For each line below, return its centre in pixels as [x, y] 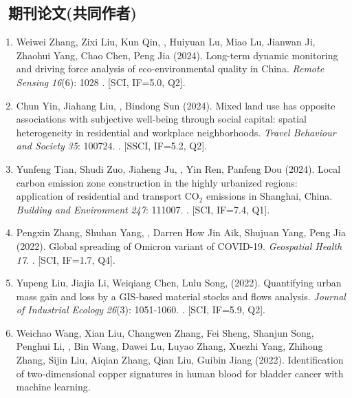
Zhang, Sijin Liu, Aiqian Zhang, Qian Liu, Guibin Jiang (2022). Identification [180, 360]
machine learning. [53, 387]
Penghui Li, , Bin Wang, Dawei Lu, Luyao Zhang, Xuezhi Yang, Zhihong [169, 346]
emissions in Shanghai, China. [269, 196]
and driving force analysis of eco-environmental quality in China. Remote [170, 69]
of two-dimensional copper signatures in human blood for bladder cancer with [180, 373]
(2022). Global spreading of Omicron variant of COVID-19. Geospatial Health [179, 245]
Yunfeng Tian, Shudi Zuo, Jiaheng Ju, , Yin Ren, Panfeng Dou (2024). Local [178, 168]
